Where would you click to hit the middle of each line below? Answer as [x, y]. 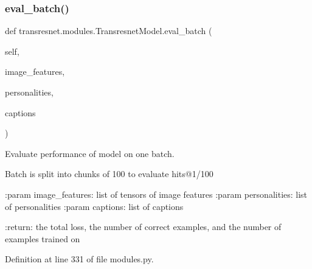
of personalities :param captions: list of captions [94, 206]
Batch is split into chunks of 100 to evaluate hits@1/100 [109, 174]
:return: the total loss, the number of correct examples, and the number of [143, 227]
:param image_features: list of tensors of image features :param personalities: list [156, 194]
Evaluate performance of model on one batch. [90, 153]
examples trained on [43, 238]
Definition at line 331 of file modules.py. [79, 259]
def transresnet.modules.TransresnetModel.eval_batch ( [109, 31]
